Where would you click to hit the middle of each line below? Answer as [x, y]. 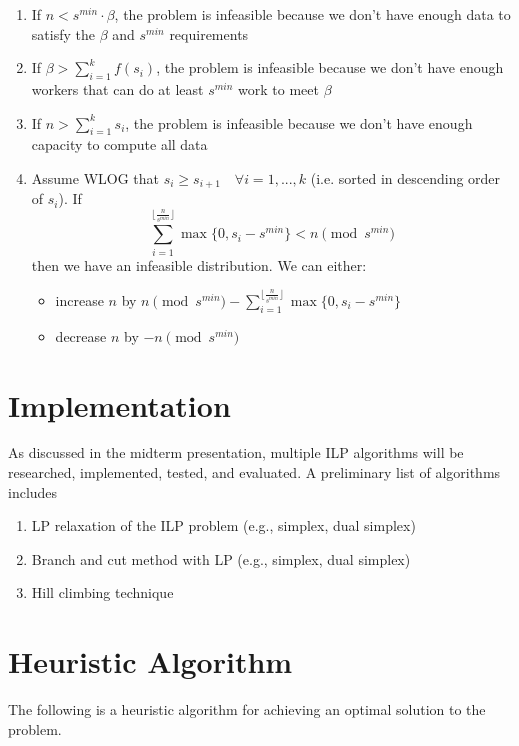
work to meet [278, 88]
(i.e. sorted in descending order [405, 177]
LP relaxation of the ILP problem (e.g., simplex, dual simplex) [223, 525]
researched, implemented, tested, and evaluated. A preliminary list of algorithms [254, 472]
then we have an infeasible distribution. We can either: [199, 264]
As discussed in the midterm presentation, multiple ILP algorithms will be [236, 452]
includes [33, 491]
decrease [81, 335]
